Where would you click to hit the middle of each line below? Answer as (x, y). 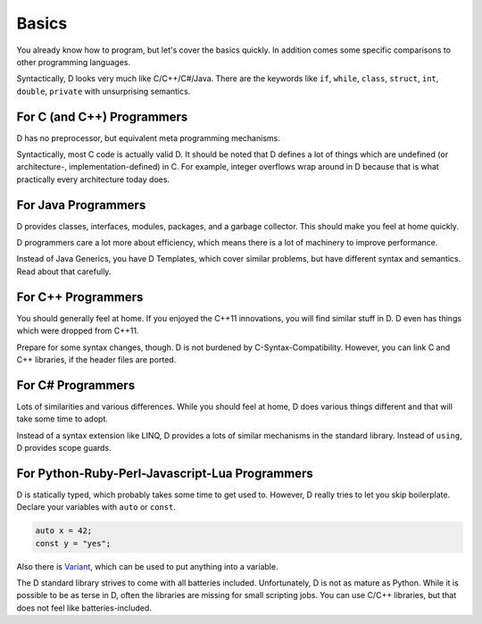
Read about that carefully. (64, 271)
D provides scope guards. (64, 448)
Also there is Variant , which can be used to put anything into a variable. (147, 566)
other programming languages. (74, 62)
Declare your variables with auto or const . (96, 507)
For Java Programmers (81, 205)
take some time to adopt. (62, 419)
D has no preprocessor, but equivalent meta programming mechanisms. (148, 137)
